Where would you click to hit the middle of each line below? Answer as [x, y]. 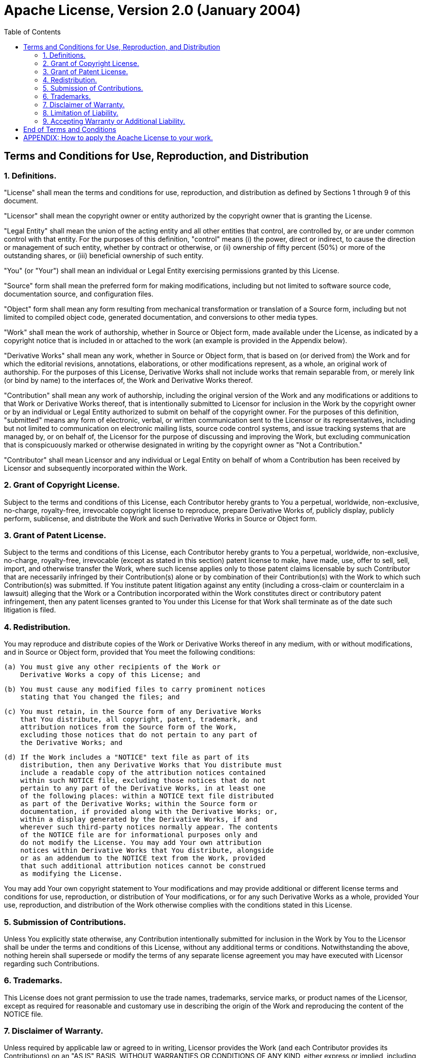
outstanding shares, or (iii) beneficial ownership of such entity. [104, 255]
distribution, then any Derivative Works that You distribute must [151, 765]
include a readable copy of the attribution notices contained [143, 773]
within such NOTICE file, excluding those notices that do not [143, 781]
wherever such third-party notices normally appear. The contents [149, 827]
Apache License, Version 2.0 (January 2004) [152, 10]
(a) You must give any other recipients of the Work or [112, 667]
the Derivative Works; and [71, 743]
